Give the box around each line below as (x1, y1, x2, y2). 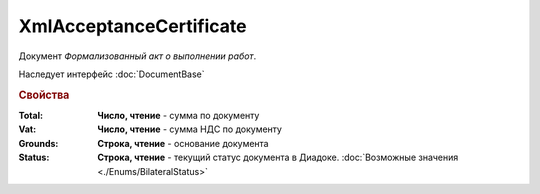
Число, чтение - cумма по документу (97, 109, 260, 121)
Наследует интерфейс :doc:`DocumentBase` (18, 68, 205, 80)
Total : (18, 109, 44, 121)
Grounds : (18, 137, 59, 149)
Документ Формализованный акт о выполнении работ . (18, 50, 257, 62)
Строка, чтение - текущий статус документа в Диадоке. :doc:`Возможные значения (97, 151, 459, 164)
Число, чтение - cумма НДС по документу (97, 123, 282, 135)
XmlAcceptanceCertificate (18, 15, 247, 37)
